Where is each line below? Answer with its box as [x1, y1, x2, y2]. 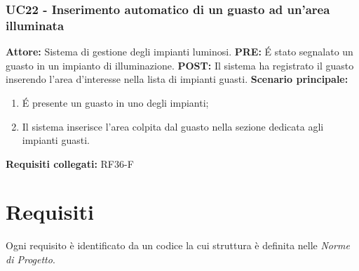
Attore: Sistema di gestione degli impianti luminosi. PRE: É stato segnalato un [6, 44, 353, 59]
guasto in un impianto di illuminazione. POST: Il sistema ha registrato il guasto [6, 58, 354, 72]
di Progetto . [6, 252, 55, 267]
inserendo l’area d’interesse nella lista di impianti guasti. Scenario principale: [6, 72, 348, 86]
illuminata [6, 16, 65, 34]
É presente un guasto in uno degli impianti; [22, 95, 209, 110]
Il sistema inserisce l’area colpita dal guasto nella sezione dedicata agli [22, 119, 324, 133]
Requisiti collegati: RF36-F [6, 156, 134, 171]
